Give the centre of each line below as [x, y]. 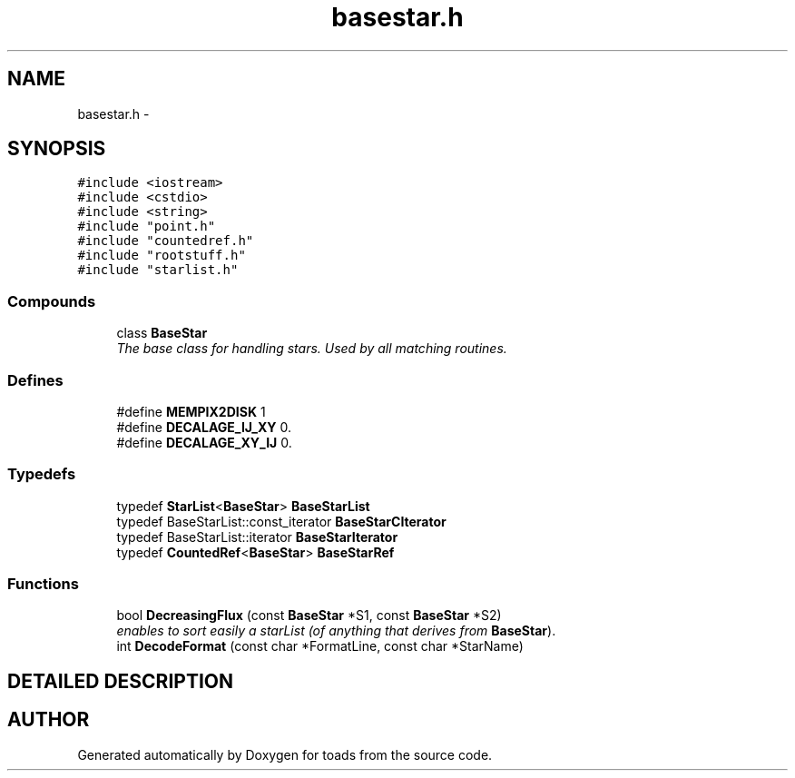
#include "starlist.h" [158, 270]
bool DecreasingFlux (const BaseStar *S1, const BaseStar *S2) [309, 616]
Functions [43, 584]
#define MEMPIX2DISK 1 [191, 411]
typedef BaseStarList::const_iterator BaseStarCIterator [281, 521]
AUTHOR [49, 720]
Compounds [52, 301]
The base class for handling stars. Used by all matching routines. [312, 349]
